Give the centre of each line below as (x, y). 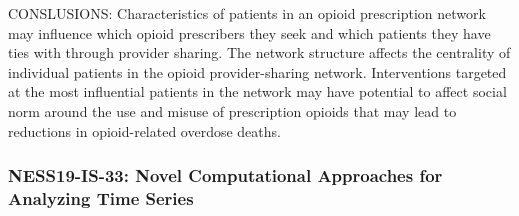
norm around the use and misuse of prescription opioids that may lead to (232, 110)
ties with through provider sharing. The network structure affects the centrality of (259, 52)
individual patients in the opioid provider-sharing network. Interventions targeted (257, 71)
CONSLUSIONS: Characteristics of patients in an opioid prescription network (247, 13)
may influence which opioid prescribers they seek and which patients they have (249, 32)
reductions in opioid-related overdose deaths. (144, 130)
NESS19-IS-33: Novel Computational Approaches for (225, 175)
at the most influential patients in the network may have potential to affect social (257, 91)
